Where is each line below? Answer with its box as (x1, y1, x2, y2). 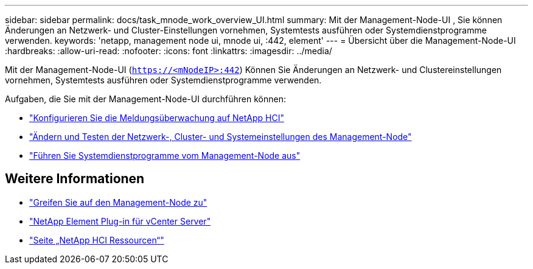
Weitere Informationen (5, 171, 145, 187)
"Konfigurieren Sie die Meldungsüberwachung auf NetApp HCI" (29, 113, 284, 123)
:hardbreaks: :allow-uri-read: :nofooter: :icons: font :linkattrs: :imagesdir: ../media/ (5, 46, 332, 56)
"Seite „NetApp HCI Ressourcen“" (29, 234, 164, 245)
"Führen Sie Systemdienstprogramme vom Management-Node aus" (29, 150, 301, 161)
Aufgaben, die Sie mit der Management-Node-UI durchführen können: (5, 94, 286, 104)
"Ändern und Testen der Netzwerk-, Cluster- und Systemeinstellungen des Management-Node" (29, 131, 412, 142)
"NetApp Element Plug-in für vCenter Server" (29, 215, 211, 226)
